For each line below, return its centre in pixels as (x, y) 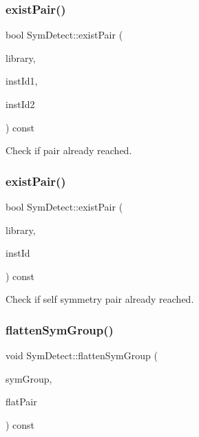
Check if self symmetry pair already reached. (100, 299)
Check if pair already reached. (69, 150)
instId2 (20, 104)
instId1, (22, 81)
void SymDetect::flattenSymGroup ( (82, 355)
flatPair (21, 402)
